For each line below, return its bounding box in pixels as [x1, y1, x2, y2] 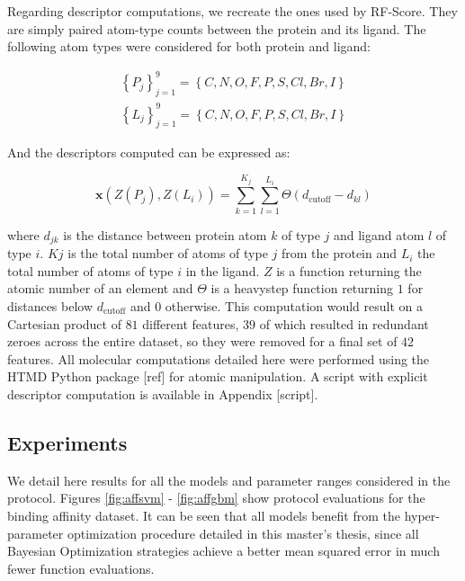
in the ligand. [185, 261, 260, 280]
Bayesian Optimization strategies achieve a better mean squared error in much [7, 541, 440, 560]
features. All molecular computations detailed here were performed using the [7, 349, 430, 368]
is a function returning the [276, 261, 422, 280]
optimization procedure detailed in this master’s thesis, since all [67, 523, 419, 542]
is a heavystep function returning [210, 279, 394, 298]
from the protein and [281, 244, 398, 263]
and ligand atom [333, 225, 425, 244]
